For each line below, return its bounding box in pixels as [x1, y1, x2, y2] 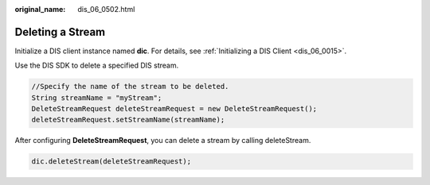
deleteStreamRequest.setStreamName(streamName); [31, 115, 225, 125]
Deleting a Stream [14, 25, 106, 39]
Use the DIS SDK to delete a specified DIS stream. [14, 60, 179, 71]
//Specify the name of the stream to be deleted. [31, 82, 229, 91]
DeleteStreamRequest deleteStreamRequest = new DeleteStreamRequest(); [31, 104, 318, 114]
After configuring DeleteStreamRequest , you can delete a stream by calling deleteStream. [14, 136, 311, 145]
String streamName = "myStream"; [31, 93, 162, 102]
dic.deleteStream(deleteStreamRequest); [31, 157, 191, 166]
